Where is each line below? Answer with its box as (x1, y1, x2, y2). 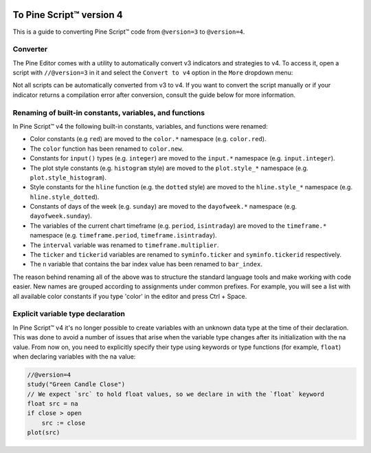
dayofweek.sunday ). (30, 212, 92, 220)
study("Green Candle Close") (27, 381, 126, 388)
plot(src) (27, 429, 60, 436)
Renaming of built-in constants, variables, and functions (12, 107, 205, 117)
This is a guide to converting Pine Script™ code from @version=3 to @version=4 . (12, 28, 245, 36)
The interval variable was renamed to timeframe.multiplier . (30, 241, 219, 249)
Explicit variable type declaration (12, 309, 126, 319)
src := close (41, 419, 86, 427)
